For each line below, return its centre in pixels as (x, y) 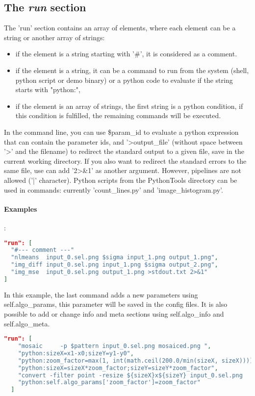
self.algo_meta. (27, 323)
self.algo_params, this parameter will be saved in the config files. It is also (116, 304)
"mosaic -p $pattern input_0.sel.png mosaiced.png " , (115, 346)
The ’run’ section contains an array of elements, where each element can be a (120, 28)
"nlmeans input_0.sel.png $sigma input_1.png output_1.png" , (115, 258)
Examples (21, 209)
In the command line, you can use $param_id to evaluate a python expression (121, 132)
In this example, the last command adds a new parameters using (101, 294)
